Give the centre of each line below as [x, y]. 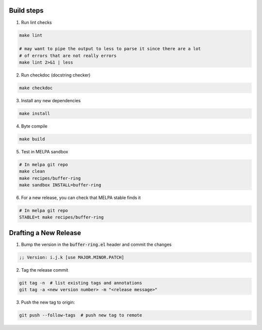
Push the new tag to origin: [48, 302]
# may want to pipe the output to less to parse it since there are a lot [110, 49]
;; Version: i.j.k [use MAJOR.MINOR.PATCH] [72, 257]
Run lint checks [36, 22]
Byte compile [34, 126]
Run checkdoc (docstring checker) [56, 75]
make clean [32, 171]
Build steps [26, 10]
